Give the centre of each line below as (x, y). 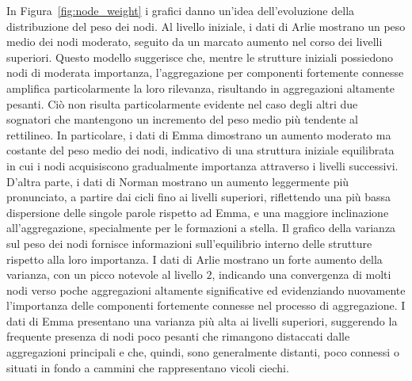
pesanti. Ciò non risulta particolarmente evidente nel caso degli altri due (182, 103)
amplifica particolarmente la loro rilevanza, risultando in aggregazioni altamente (200, 88)
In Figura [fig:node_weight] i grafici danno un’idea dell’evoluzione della (181, 10)
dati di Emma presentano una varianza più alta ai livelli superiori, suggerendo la (202, 320)
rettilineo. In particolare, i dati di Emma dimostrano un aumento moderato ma (199, 134)
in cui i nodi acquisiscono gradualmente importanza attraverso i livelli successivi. (202, 165)
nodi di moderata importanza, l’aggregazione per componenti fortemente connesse (205, 72)
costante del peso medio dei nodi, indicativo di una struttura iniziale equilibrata (200, 150)
